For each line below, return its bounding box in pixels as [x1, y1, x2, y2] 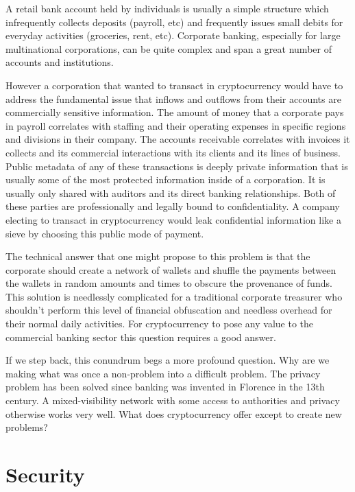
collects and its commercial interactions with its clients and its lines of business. [5, 145, 341, 159]
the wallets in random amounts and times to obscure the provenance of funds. [5, 276, 332, 290]
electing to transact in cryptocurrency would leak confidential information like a [5, 212, 341, 226]
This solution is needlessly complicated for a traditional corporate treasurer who [5, 289, 343, 303]
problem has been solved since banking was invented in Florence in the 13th [5, 379, 325, 394]
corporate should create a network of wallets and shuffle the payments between [5, 262, 336, 277]
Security [5, 460, 85, 488]
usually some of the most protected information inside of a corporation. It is [5, 172, 326, 187]
